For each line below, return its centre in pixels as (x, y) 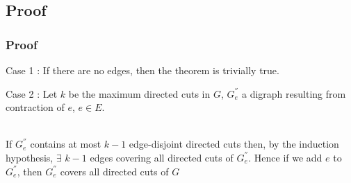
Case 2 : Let (32, 93)
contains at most (66, 144)
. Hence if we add (285, 157)
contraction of (35, 107)
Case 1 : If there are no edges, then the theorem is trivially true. (142, 70)
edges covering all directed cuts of (162, 157)
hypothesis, (30, 157)
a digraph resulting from (294, 93)
